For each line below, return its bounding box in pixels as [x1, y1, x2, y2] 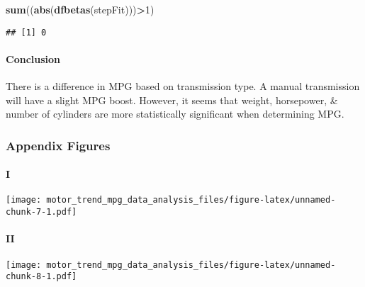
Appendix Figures [6, 136, 111, 154]
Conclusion [6, 51, 61, 66]
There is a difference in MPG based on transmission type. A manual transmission [6, 79, 360, 94]
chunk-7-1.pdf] [6, 207, 77, 218]
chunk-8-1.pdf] [6, 271, 77, 282]
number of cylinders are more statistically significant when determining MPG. [6, 106, 344, 121]
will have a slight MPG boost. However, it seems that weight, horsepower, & [6, 92, 338, 107]
